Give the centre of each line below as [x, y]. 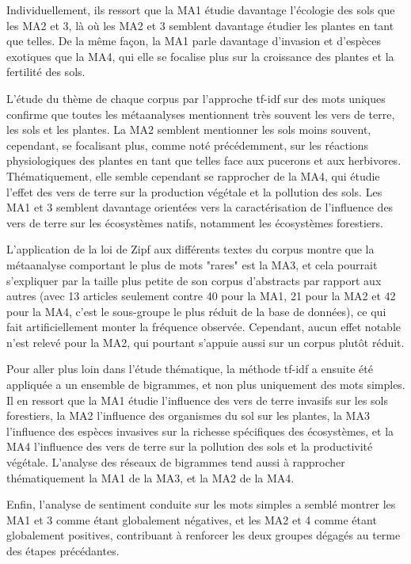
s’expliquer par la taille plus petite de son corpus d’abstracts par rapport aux [194, 280]
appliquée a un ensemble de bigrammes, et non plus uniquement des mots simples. [206, 385]
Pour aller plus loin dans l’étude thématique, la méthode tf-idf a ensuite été [190, 369]
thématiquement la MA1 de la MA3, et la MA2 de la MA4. [150, 477]
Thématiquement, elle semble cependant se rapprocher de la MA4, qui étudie [193, 175]
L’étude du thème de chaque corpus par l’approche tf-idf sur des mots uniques [196, 98]
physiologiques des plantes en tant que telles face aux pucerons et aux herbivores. [204, 160]
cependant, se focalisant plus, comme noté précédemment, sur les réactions [188, 145]
